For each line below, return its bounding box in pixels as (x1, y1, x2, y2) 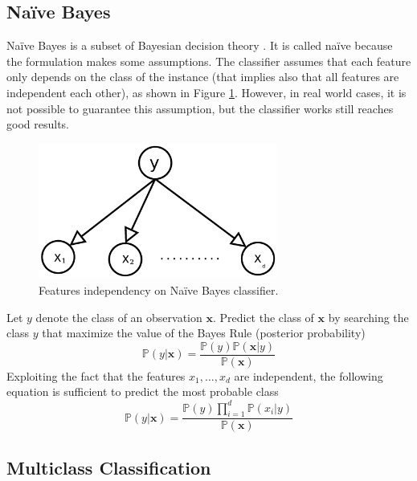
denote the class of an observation (35, 308, 202, 325)
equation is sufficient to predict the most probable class (6, 383, 279, 400)
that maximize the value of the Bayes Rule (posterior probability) (42, 324, 366, 341)
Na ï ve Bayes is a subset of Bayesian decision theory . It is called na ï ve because (6, 37, 393, 54)
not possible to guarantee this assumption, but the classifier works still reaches (6, 100, 394, 116)
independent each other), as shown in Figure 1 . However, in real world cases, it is (6, 84, 407, 100)
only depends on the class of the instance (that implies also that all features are (6, 68, 399, 85)
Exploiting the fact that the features (6, 367, 186, 384)
